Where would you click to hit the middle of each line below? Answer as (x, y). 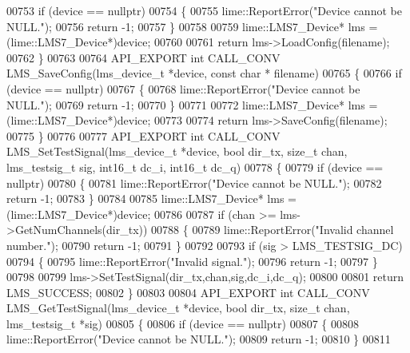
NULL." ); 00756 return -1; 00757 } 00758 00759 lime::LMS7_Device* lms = (192, 26)
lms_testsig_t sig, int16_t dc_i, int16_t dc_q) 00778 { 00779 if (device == (195, 167)
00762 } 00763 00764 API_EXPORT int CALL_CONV (143, 57)
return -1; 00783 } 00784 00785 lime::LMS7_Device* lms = (151, 198)
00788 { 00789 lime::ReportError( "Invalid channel (273, 230)
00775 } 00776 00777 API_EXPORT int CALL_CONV (143, 135)
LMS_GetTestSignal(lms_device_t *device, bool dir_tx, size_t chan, (178, 308)
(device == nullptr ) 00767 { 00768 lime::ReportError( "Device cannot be (183, 88)
